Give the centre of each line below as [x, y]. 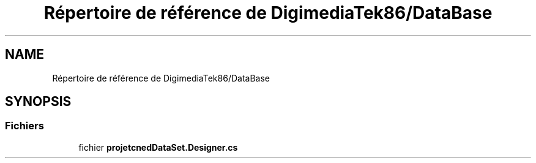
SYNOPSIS [38, 102]
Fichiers [24, 126]
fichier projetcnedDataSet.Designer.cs [158, 147]
